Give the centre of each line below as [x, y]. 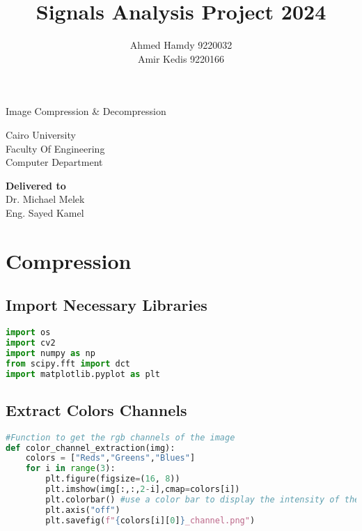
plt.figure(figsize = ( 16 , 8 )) [113, 479]
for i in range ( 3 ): [70, 469]
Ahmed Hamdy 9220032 [181, 45]
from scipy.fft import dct [68, 363]
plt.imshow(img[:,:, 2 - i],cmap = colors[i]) [143, 489]
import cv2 [31, 343]
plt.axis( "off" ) [83, 510]
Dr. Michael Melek [45, 199]
